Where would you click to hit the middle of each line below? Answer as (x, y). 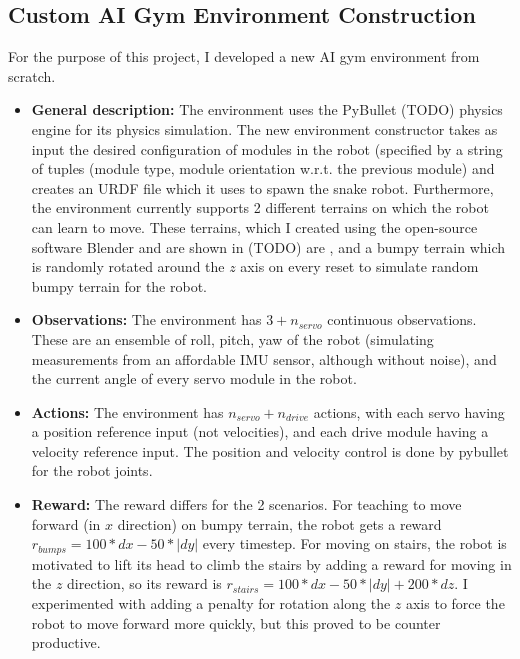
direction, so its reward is (144, 583)
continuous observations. (402, 319)
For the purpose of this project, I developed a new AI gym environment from (244, 56)
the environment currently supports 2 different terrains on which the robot (260, 207)
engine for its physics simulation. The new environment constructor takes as (264, 128)
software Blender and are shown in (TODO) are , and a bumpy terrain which (268, 246)
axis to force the (455, 602)
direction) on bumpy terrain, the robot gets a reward (279, 523)
